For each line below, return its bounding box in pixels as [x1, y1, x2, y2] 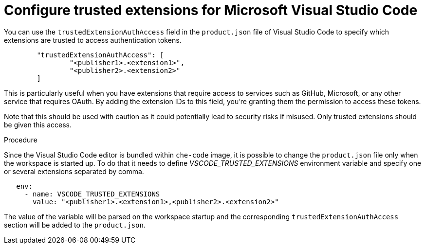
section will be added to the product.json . [4, 220, 146, 229]
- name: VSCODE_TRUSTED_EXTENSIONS [24, 190, 160, 198]
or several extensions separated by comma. [4, 167, 144, 176]
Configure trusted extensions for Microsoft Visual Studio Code [4, 2, 418, 18]
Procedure [4, 135, 37, 144]
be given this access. [4, 120, 72, 129]
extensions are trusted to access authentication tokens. [4, 35, 182, 44]
